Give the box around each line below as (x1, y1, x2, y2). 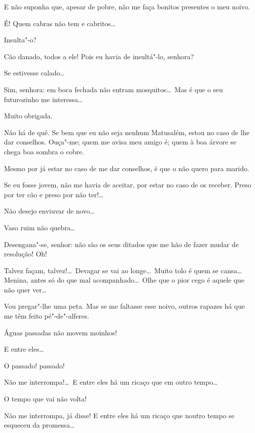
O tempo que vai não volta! (4, 394, 87, 404)
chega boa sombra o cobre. (4, 146, 84, 156)
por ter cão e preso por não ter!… (4, 189, 104, 199)
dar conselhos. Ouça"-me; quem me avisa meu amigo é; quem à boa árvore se (4, 137, 237, 147)
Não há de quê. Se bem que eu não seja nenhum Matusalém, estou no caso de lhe (4, 127, 250, 137)
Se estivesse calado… (4, 68, 65, 78)
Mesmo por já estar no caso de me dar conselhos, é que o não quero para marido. (4, 163, 250, 173)
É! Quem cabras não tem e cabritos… (4, 18, 116, 28)
